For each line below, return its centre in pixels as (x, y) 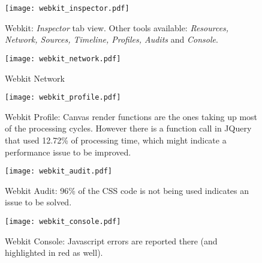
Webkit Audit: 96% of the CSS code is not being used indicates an (127, 190)
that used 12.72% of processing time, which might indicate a (116, 140)
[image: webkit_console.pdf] (63, 221)
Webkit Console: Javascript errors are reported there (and (111, 240)
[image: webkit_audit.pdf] (58, 171)
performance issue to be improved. (68, 152)
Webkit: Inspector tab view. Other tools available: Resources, (117, 27)
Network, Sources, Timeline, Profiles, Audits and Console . (112, 39)
